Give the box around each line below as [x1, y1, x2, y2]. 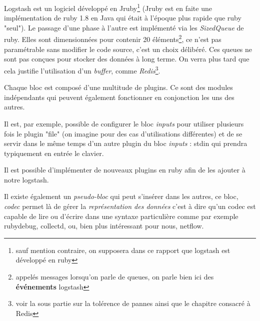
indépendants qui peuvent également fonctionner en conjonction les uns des [4, 91, 234, 102]
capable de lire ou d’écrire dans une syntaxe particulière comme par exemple [4, 210, 238, 221]
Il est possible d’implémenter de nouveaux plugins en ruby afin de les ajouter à [4, 164, 245, 175]
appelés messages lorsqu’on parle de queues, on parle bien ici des [15, 271, 214, 282]
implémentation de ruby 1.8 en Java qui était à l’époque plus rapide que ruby [4, 12, 241, 23]
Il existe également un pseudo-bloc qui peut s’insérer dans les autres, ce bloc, [4, 191, 238, 201]
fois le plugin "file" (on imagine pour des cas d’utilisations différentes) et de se [4, 128, 242, 138]
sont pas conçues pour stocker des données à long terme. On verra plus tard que [4, 53, 249, 64]
